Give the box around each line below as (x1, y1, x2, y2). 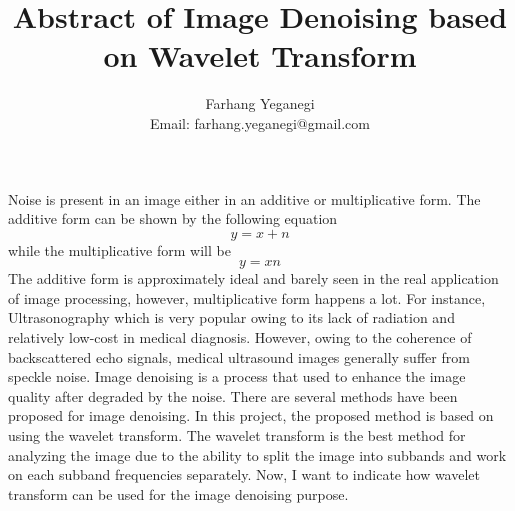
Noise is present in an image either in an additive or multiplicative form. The (8, 188, 481, 209)
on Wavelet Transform (103, 35, 417, 76)
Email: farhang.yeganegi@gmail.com (150, 112, 370, 133)
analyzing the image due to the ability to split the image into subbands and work (8, 444, 507, 465)
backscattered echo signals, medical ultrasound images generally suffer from (8, 346, 470, 367)
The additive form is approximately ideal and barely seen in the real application (8, 268, 499, 289)
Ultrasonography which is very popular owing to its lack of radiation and (8, 307, 455, 328)
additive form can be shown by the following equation (8, 208, 338, 229)
